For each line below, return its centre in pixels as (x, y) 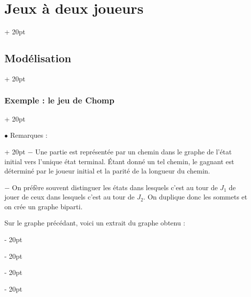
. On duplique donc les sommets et (195, 197)
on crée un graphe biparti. (44, 206)
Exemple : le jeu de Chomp (59, 100)
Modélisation (38, 58)
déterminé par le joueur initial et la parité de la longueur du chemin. (107, 171)
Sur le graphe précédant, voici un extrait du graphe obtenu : (95, 223)
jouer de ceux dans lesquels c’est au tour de (69, 197)
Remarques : (29, 135)
